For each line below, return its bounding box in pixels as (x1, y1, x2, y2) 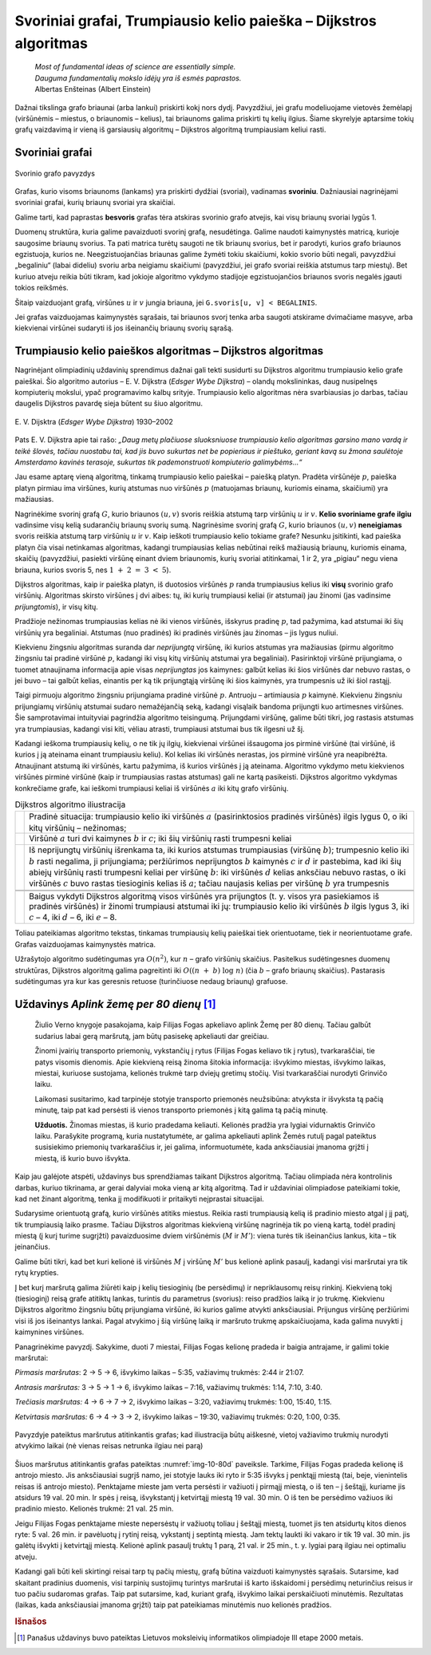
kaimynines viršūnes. (14, 1327, 85, 1337)
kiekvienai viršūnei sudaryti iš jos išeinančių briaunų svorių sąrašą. (14, 323, 234, 333)
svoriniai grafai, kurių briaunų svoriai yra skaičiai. (14, 198, 176, 207)
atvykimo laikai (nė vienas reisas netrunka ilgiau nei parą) (14, 1441, 204, 1451)
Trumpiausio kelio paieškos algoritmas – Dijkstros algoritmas (14, 344, 324, 358)
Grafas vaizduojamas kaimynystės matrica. (14, 939, 156, 949)
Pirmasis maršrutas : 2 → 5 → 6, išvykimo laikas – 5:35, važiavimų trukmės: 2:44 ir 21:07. (14, 1368, 305, 1377)
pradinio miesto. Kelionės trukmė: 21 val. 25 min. (14, 1504, 174, 1514)
